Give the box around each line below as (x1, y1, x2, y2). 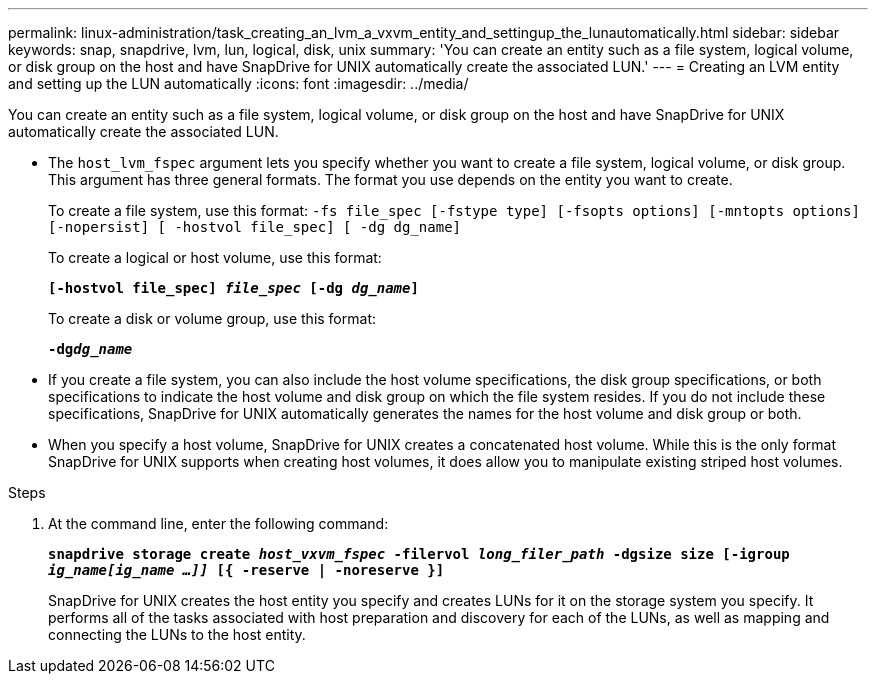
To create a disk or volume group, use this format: (48, 310, 376, 327)
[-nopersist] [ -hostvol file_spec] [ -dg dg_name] (48, 219, 462, 235)
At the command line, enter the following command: (48, 515, 389, 532)
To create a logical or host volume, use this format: (48, 249, 382, 266)
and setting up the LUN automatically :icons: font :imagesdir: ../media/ (8, 75, 469, 92)
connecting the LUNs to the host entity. (48, 626, 306, 643)
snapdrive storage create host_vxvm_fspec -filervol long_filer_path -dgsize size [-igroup (48, 546, 790, 562)
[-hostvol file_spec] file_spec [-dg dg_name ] (48, 280, 419, 296)
